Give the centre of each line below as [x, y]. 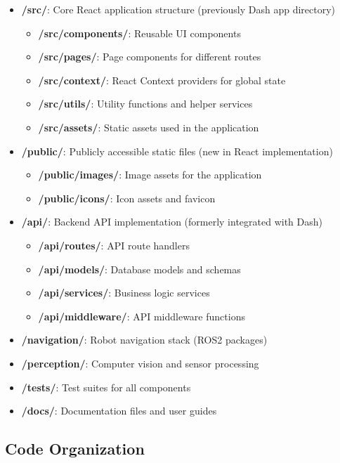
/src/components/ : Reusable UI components [139, 33]
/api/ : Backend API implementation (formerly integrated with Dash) [172, 222]
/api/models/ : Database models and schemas [139, 269]
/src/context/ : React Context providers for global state [162, 80]
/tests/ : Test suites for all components [106, 387]
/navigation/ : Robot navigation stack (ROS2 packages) [144, 340]
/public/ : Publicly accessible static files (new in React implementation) [177, 151]
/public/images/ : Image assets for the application [150, 175]
